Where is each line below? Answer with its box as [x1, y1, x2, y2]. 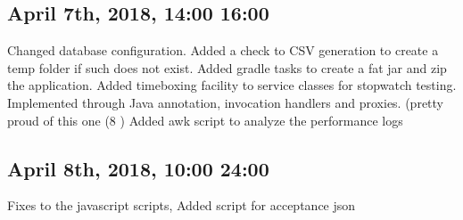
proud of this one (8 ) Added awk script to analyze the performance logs [7, 110, 403, 129]
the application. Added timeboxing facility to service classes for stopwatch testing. [7, 76, 457, 94]
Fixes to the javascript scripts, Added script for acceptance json [7, 196, 356, 215]
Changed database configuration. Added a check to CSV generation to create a [7, 41, 439, 60]
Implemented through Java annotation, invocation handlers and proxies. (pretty [7, 93, 444, 111]
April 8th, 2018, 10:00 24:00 [7, 154, 269, 182]
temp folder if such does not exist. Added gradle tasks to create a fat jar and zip [7, 58, 447, 77]
